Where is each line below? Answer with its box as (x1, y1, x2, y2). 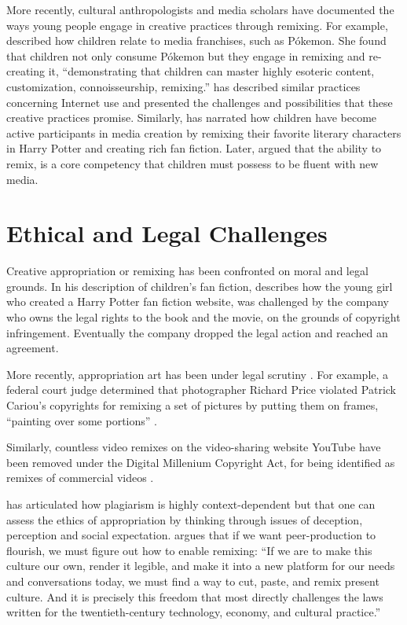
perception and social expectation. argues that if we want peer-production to (6, 527, 376, 543)
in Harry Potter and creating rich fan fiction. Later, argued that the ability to (6, 140, 382, 156)
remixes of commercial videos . (6, 469, 154, 486)
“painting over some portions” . (6, 412, 157, 428)
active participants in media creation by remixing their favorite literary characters (6, 124, 401, 141)
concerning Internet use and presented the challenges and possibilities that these (6, 94, 393, 110)
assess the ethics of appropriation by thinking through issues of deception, (6, 511, 363, 528)
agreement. (6, 340, 59, 356)
